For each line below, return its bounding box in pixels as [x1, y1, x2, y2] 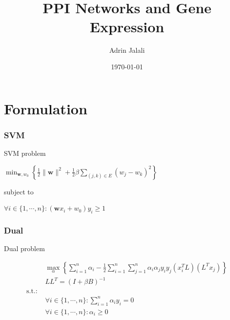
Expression [89, 17, 165, 37]
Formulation [4, 98, 87, 118]
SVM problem [4, 148, 46, 158]
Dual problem [4, 243, 45, 254]
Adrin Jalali [109, 45, 145, 55]
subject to [4, 186, 34, 196]
